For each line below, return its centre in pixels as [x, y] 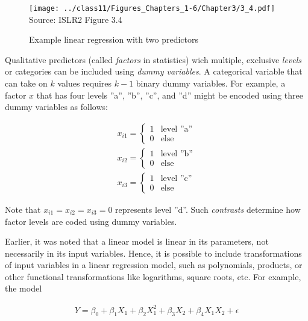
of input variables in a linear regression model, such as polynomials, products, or [154, 265]
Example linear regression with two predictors [114, 39]
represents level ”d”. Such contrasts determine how [208, 209]
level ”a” [177, 130]
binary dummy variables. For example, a [211, 83]
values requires [85, 83]
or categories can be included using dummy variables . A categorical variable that [154, 71]
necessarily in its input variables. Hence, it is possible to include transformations [153, 253]
